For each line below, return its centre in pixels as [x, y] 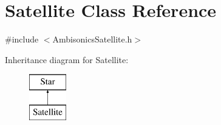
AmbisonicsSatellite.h [92, 39]
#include [22, 39]
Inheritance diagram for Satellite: [67, 59]
